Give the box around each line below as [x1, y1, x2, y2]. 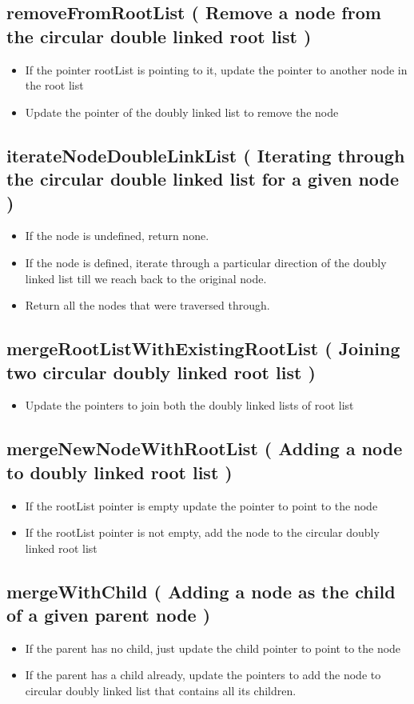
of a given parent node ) [6, 602, 211, 627]
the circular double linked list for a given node [6, 166, 400, 191]
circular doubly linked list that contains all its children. [25, 682, 297, 699]
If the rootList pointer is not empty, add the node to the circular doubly [25, 524, 380, 541]
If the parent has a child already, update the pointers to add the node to [25, 666, 381, 683]
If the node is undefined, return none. [25, 227, 209, 244]
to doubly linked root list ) [6, 459, 233, 484]
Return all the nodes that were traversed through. [25, 297, 270, 314]
